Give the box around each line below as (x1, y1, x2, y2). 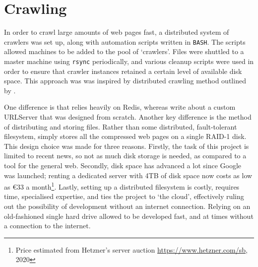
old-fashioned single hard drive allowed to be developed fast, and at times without (4, 210, 254, 221)
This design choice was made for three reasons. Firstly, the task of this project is (4, 140, 249, 151)
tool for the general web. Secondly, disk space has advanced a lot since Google (4, 160, 242, 170)
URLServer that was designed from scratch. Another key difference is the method (4, 112, 252, 122)
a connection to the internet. (4, 220, 91, 231)
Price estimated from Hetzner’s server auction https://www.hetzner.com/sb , (15, 244, 248, 255)
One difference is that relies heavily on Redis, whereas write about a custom (4, 102, 236, 112)
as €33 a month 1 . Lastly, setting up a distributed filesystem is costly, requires (4, 180, 240, 192)
